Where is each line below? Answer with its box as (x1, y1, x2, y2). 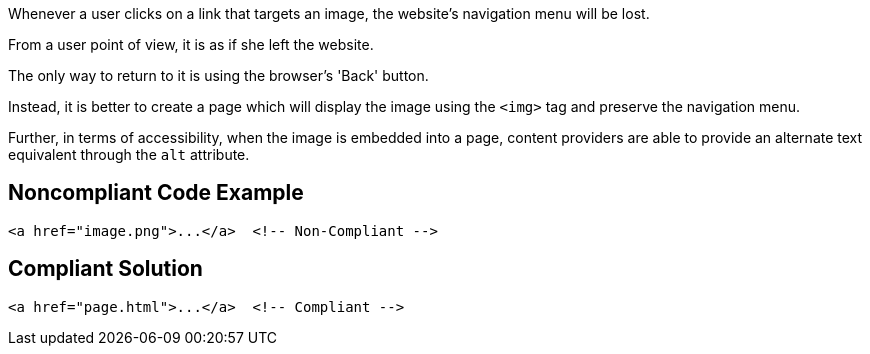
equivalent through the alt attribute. (8, 146, 250, 163)
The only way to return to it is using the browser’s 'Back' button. (8, 67, 429, 84)
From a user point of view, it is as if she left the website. (8, 36, 374, 53)
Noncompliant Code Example (8, 180, 304, 206)
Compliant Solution (8, 256, 203, 282)
